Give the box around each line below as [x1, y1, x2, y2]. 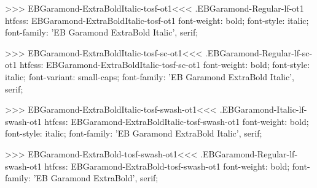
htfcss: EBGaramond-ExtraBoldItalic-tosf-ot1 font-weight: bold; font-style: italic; [5, 13, 309, 26]
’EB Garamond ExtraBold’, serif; [33, 171, 158, 184]
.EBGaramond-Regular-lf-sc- [205, 46, 313, 59]
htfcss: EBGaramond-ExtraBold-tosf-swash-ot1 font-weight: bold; [44, 159, 290, 172]
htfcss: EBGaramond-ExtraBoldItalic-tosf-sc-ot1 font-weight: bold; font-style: [20, 58, 310, 71]
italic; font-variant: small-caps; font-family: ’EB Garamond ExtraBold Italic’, [5, 70, 294, 83]
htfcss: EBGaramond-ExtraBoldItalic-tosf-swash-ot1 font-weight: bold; [44, 115, 309, 127]
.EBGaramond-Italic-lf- [219, 103, 307, 116]
